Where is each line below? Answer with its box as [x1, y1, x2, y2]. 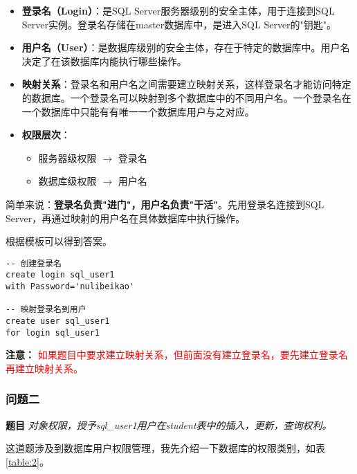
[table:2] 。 [6, 454, 50, 468]
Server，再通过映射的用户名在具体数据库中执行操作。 [6, 210, 246, 225]
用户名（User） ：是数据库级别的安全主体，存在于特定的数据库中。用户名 [21, 40, 350, 55]
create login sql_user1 [6, 270, 115, 280]
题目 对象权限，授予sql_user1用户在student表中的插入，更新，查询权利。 [6, 417, 332, 432]
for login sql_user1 [6, 327, 100, 338]
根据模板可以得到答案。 [6, 234, 112, 248]
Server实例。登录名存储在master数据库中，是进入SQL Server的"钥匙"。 [21, 17, 337, 31]
